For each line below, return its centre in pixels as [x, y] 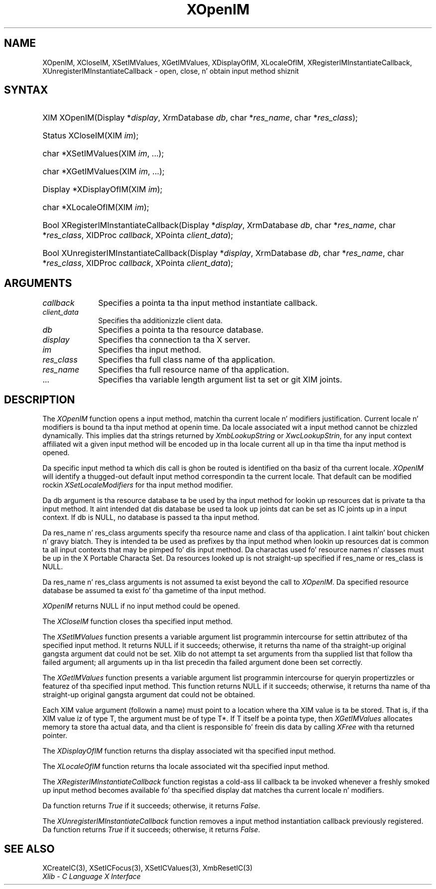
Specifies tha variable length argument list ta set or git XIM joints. [220, 380]
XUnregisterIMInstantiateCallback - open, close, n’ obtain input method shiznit [171, 71]
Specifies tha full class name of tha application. [187, 360]
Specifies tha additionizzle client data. [161, 321]
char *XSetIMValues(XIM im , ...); [103, 154]
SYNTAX [26, 90]
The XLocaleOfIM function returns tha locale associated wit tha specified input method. [186, 766]
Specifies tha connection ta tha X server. [174, 340]
